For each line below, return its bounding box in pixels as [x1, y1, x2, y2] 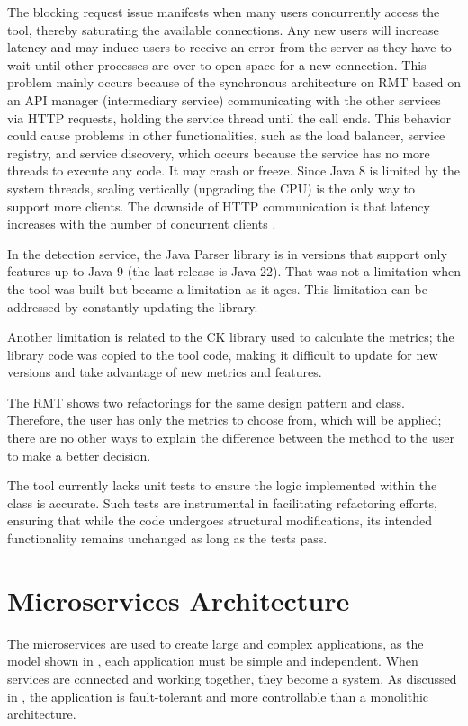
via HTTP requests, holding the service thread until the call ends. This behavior [7, 108, 452, 127]
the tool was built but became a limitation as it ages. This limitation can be [7, 279, 427, 298]
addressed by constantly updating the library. [7, 297, 258, 316]
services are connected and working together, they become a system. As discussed [7, 668, 457, 687]
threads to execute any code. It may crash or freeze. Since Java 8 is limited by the [7, 161, 460, 180]
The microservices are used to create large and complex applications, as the [7, 633, 424, 652]
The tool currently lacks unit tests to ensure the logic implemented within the [7, 476, 437, 495]
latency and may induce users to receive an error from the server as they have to [7, 38, 452, 57]
